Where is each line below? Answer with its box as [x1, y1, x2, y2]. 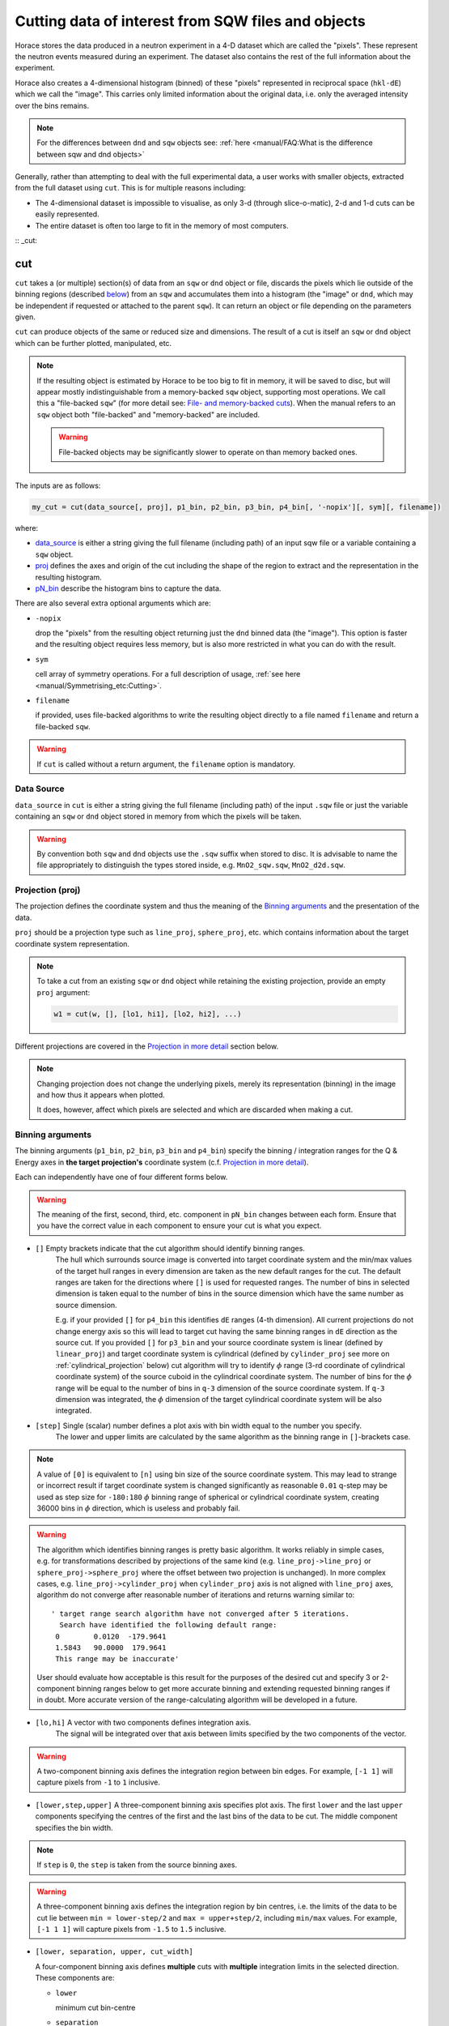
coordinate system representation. [15, 938, 129, 948]
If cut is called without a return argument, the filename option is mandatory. [36, 759, 295, 769]
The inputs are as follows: [15, 481, 101, 490]
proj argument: [36, 987, 91, 997]
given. [15, 312, 36, 322]
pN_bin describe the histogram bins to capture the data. [35, 583, 222, 593]
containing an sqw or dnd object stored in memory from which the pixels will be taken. [15, 811, 302, 822]
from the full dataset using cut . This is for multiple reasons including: [15, 183, 247, 193]
